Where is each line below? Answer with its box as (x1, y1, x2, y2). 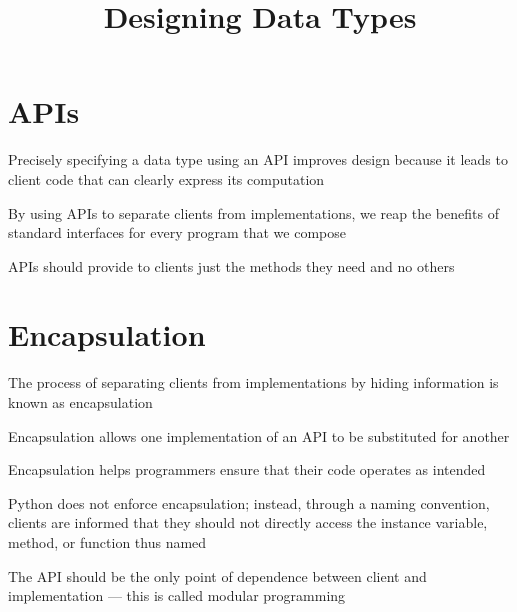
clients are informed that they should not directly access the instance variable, (8, 512, 488, 533)
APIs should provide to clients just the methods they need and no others (8, 255, 455, 276)
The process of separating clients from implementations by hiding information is (8, 372, 499, 393)
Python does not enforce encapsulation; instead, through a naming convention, (8, 492, 490, 513)
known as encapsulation (8, 392, 153, 412)
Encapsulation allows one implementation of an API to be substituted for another (8, 425, 510, 446)
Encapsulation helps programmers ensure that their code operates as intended (8, 459, 486, 480)
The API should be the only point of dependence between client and (8, 565, 427, 586)
